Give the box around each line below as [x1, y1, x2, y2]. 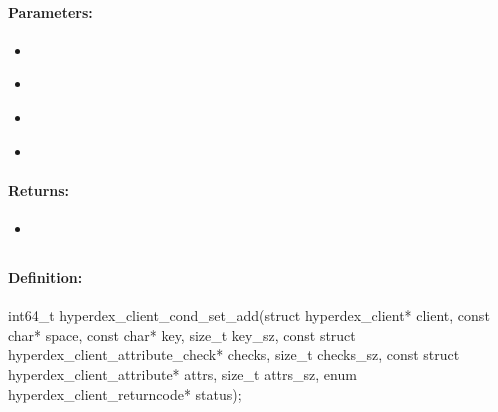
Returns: [8, 179, 70, 200]
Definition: [8, 266, 83, 287]
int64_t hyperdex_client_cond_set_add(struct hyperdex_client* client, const [8, 305, 490, 326]
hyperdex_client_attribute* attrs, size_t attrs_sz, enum [8, 363, 357, 384]
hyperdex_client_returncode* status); [8, 383, 242, 404]
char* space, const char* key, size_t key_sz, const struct [8, 324, 356, 345]
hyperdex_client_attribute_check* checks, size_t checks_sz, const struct [8, 344, 460, 365]
